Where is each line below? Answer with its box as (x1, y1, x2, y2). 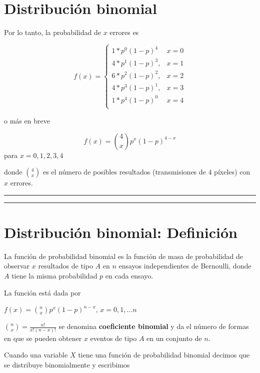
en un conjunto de (146, 332, 202, 343)
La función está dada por (4, 287, 81, 297)
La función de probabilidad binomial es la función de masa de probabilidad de (4, 250, 243, 261)
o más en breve (4, 115, 50, 125)
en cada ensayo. (105, 270, 153, 280)
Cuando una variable (4, 349, 68, 360)
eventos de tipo (90, 332, 137, 343)
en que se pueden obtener (4, 332, 82, 343)
